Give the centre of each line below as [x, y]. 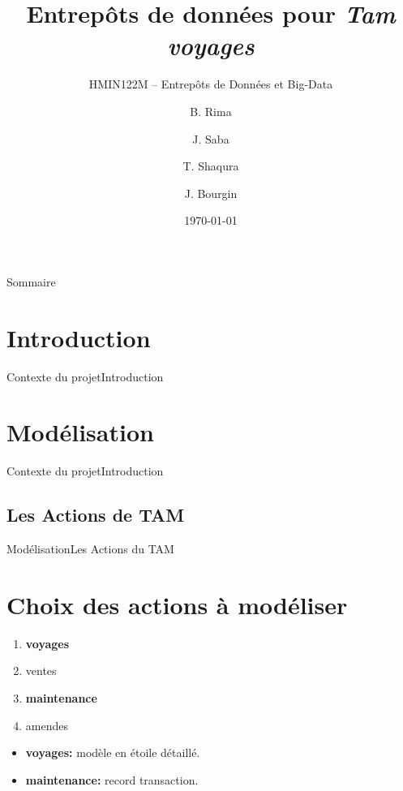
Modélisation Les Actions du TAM [90, 549]
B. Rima [211, 111]
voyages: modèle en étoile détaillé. [113, 752]
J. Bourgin [211, 193]
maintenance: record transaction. [112, 779]
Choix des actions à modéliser [177, 604]
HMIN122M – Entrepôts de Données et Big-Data [211, 84]
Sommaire [31, 281]
